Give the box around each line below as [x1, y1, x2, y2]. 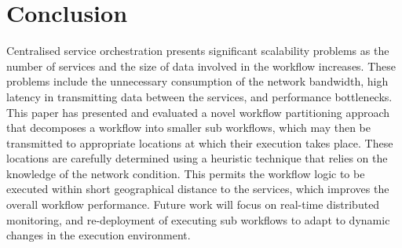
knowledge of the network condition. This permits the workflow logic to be [6, 165, 365, 181]
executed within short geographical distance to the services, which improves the [6, 181, 389, 197]
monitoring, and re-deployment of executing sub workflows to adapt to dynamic [6, 211, 390, 228]
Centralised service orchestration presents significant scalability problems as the [6, 42, 389, 59]
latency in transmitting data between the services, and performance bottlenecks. [6, 88, 393, 104]
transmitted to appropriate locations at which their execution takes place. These [6, 134, 393, 151]
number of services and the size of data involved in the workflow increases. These [6, 57, 397, 74]
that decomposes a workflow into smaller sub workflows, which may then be [6, 119, 371, 136]
